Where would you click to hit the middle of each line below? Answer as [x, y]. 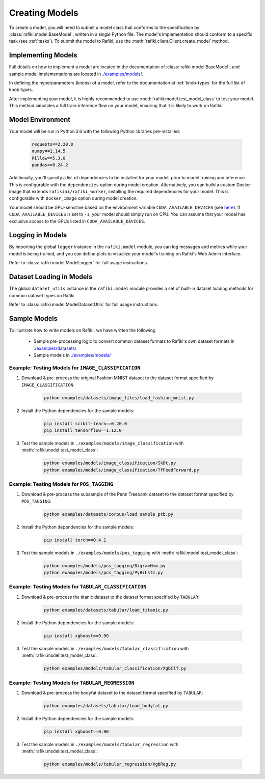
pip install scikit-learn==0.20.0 [85, 423]
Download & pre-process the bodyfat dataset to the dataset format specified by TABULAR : [112, 693]
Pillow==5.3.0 [49, 158]
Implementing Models [43, 55]
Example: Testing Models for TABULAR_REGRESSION [72, 683]
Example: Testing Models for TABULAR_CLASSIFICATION [78, 587]
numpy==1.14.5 [49, 151]
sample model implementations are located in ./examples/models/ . [76, 74]
